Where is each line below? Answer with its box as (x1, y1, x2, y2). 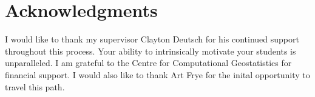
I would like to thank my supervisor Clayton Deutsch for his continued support (5, 33, 299, 45)
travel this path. (5, 80, 65, 93)
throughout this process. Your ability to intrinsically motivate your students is (5, 44, 296, 57)
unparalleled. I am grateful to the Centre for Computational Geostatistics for (5, 56, 292, 69)
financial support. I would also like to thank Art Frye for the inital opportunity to (5, 68, 310, 81)
